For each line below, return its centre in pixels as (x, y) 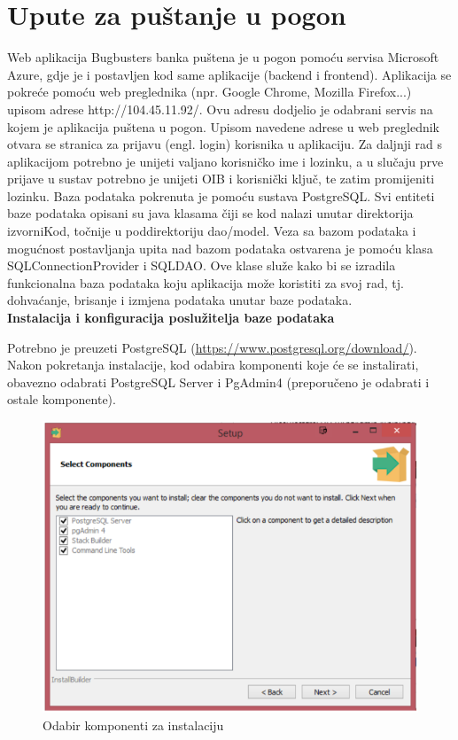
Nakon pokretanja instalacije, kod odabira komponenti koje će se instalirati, (213, 365)
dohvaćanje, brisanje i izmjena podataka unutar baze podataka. (180, 300)
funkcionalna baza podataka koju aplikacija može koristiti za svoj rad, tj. (206, 282)
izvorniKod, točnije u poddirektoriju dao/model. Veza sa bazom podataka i (212, 231)
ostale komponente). (62, 399)
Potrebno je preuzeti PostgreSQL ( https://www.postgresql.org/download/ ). (212, 347)
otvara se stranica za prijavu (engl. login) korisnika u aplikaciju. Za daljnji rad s (225, 144)
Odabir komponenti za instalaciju (133, 724)
